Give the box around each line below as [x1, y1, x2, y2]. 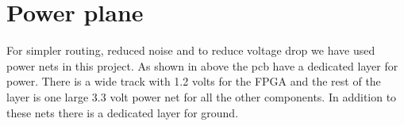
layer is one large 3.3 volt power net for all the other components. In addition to [6, 88, 397, 105]
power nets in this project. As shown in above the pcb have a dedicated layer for [6, 57, 398, 74]
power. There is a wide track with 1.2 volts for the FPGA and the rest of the [6, 73, 381, 90]
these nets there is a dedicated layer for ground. [6, 104, 239, 120]
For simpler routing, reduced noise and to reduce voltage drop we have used [6, 42, 375, 59]
